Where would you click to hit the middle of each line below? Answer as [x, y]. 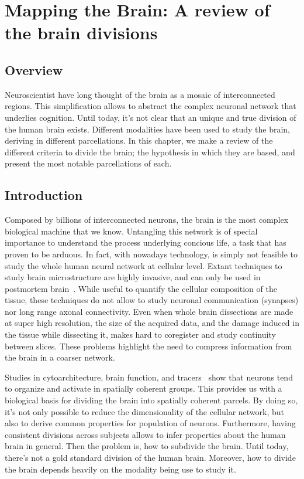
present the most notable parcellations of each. [88, 163]
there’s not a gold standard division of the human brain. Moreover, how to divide [150, 457]
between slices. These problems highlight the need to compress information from [148, 346]
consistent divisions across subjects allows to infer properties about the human [145, 434]
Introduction [44, 195]
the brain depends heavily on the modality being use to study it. [120, 469]
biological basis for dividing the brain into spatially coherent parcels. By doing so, [151, 400]
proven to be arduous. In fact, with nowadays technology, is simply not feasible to [151, 254]
